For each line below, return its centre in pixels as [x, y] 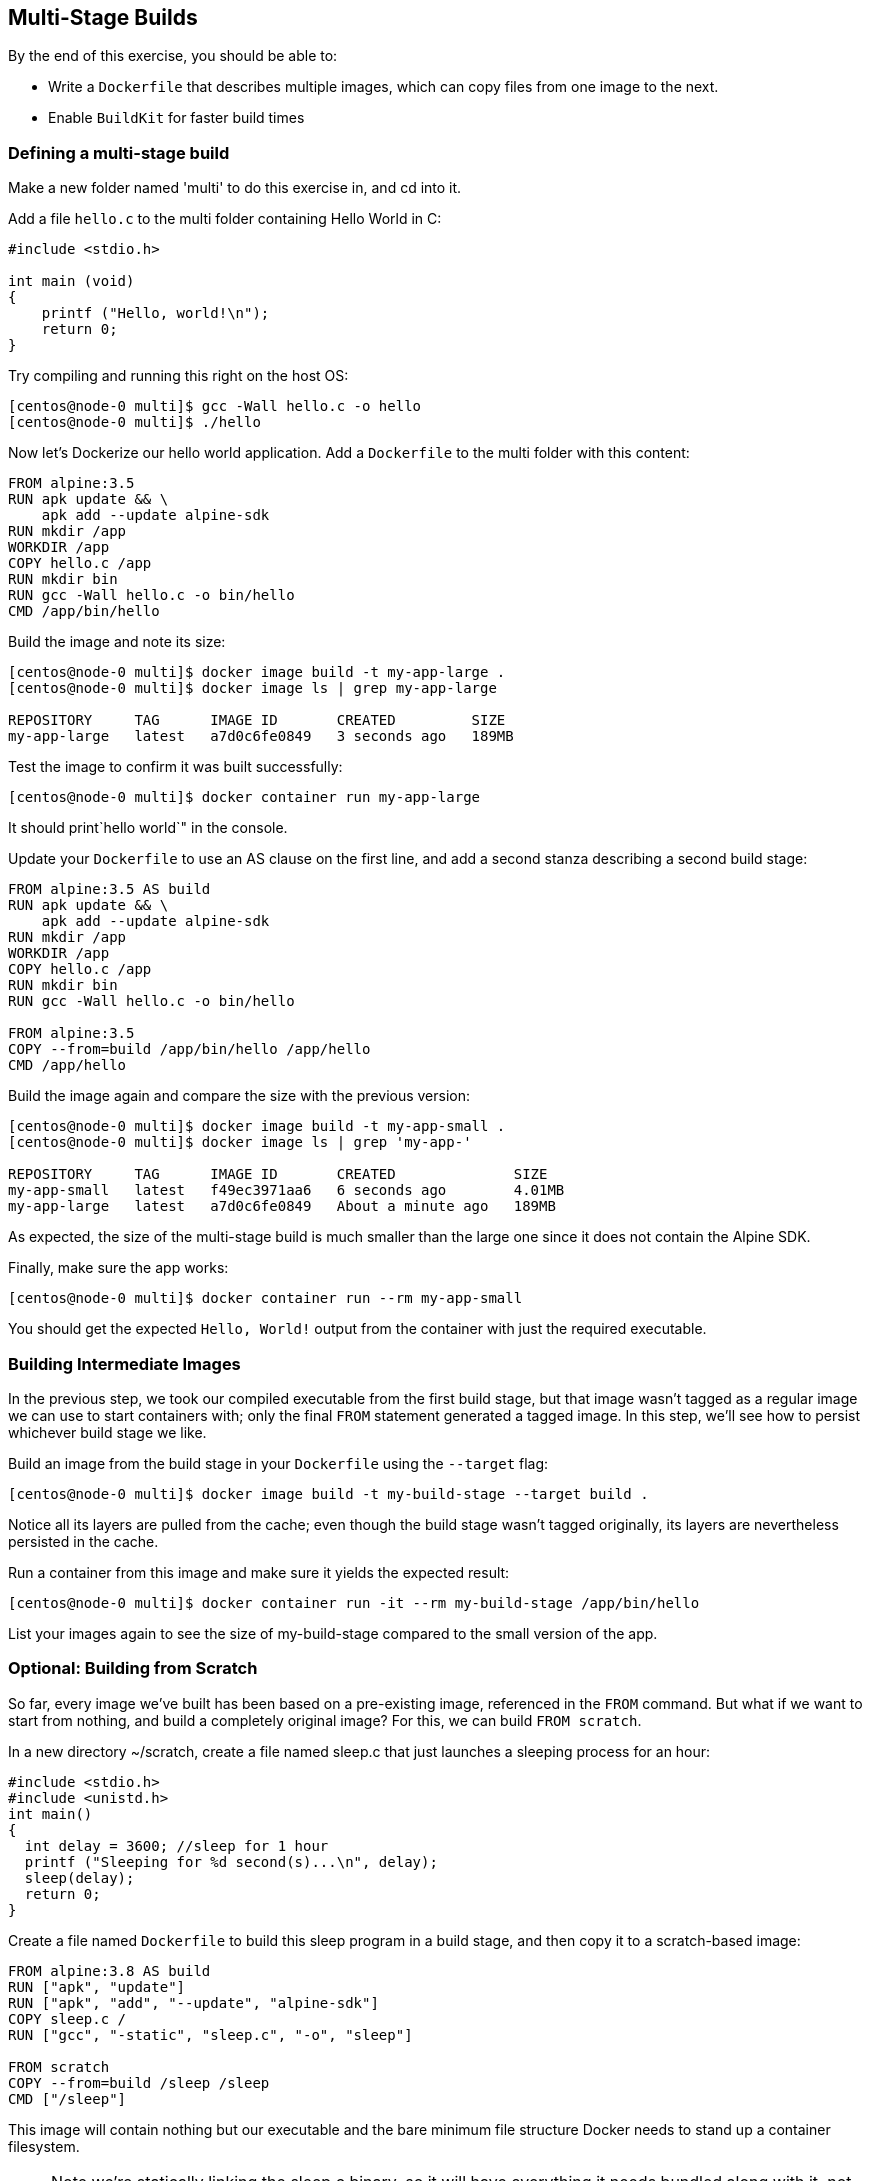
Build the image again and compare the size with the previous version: [239, 1096]
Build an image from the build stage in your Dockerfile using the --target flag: [278, 1463]
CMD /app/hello [67, 1065]
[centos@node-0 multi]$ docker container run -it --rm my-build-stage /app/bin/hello [354, 1602]
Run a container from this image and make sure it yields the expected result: [259, 1572]
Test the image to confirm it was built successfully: [175, 767]
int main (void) [71, 281]
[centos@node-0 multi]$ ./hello [134, 422]
